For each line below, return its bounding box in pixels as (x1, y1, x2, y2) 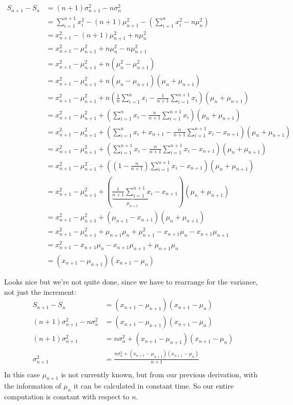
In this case (4, 369, 40, 379)
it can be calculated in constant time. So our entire (73, 380, 234, 391)
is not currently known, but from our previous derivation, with (61, 369, 258, 379)
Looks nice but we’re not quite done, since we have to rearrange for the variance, (4, 276, 258, 287)
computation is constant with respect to (4, 391, 130, 402)
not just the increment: (4, 286, 76, 297)
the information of (4, 380, 61, 391)
